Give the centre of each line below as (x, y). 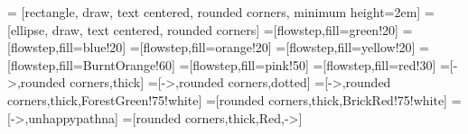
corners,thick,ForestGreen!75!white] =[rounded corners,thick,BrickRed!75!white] (228, 99)
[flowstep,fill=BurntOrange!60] (91, 64)
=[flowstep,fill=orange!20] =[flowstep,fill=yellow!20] (272, 47)
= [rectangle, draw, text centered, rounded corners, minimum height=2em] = (221, 12)
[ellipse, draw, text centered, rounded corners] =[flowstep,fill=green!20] (203, 29)
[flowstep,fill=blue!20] (67, 47)
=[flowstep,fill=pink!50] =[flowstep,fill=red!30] (308, 64)
